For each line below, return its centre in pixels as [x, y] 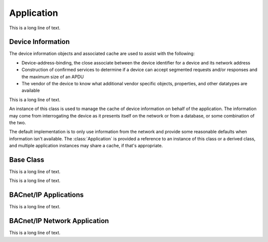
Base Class [27, 159]
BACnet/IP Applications [46, 195]
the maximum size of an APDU [53, 76]
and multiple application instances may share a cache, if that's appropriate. [86, 146]
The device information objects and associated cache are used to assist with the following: [102, 54]
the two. [18, 122]
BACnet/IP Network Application [59, 221]
